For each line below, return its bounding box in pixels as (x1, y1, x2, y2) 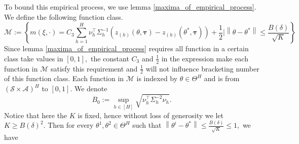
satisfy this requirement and (50, 63, 138, 74)
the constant (90, 53, 129, 63)
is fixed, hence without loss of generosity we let (78, 110, 224, 120)
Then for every (48, 120, 94, 130)
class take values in (4, 53, 63, 63)
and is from (204, 73, 240, 84)
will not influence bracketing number (145, 63, 259, 74)
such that (132, 120, 162, 130)
